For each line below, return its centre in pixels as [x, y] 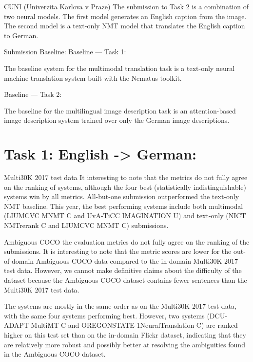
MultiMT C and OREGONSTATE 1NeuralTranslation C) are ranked [134, 325]
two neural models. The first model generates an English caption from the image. [125, 16]
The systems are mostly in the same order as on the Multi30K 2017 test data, [120, 306]
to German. [21, 35]
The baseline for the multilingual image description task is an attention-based [120, 110]
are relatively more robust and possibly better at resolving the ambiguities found [125, 344]
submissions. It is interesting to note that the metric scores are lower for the [118, 251]
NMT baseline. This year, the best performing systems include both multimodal [124, 206]
